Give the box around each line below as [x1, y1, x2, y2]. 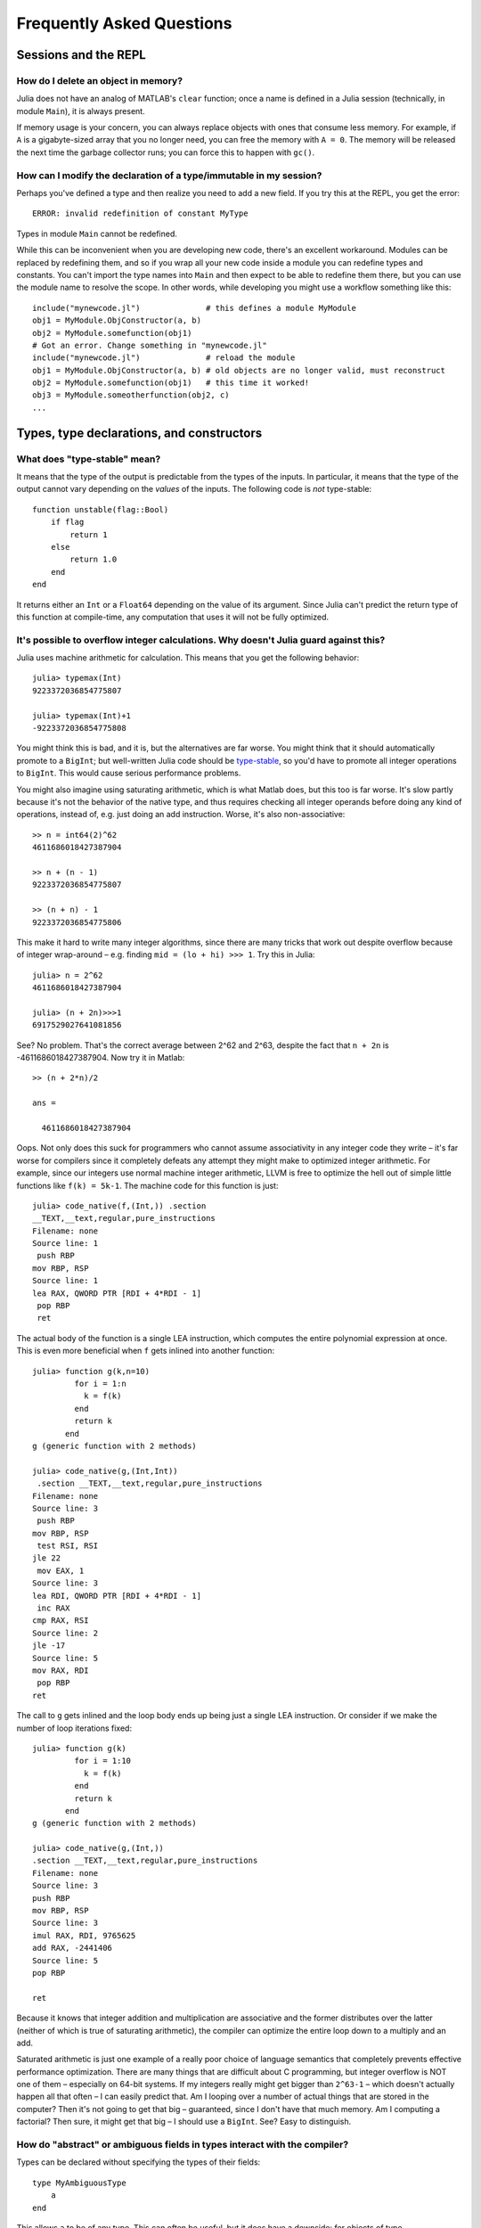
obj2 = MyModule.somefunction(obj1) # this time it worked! [32, 378, 310, 388]
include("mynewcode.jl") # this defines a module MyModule [32, 303, 356, 313]
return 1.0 [69, 554, 118, 565]
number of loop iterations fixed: [16, 1723, 133, 1733]
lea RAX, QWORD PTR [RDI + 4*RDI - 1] [32, 1288, 202, 1298]
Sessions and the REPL [16, 47, 146, 62]
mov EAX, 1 [37, 1565, 85, 1576]
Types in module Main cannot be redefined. [16, 228, 178, 239]
